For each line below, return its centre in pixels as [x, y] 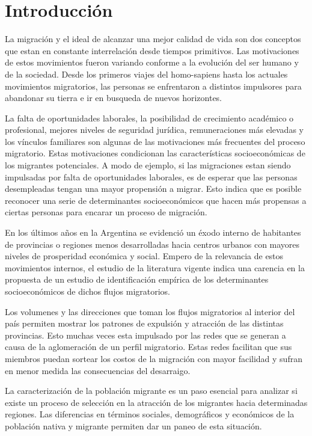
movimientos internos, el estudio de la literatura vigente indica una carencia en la [155, 267]
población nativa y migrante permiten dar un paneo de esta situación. [133, 425]
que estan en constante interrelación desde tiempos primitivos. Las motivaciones [152, 50]
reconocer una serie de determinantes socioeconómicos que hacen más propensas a [156, 200]
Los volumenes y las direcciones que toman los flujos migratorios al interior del [150, 311]
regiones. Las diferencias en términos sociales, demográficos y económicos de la [150, 414]
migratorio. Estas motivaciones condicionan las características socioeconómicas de [155, 153]
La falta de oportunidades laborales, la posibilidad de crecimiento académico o [149, 118]
